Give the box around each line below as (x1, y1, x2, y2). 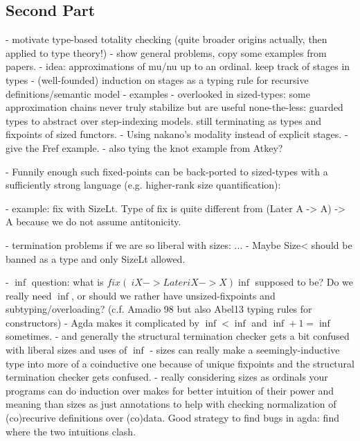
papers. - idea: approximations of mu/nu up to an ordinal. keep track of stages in (6, 59, 350, 73)
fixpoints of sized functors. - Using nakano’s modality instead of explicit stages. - (6, 127, 348, 141)
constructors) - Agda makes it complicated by (6, 315, 199, 329)
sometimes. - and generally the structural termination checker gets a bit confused (6, 329, 350, 343)
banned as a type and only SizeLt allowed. (6, 251, 186, 266)
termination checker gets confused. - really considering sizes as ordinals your (6, 370, 328, 384)
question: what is (31, 275, 104, 289)
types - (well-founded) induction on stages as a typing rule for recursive (6, 72, 309, 87)
